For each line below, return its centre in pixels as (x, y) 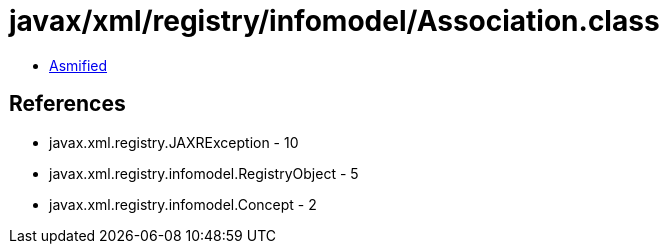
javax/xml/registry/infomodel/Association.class (334, 21)
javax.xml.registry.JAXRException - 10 (174, 142)
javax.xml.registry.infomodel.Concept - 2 (183, 204)
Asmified (78, 65)
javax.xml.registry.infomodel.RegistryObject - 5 (204, 173)
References (67, 104)
